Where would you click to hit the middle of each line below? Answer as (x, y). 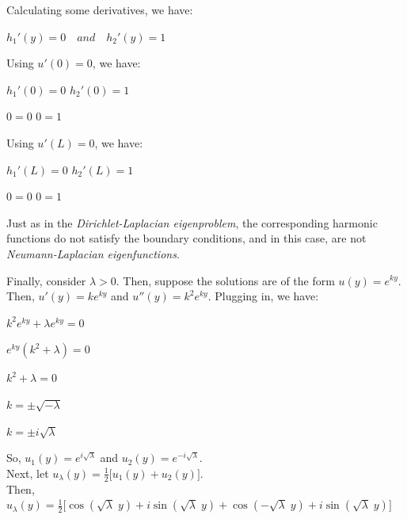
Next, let (28, 473)
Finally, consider (46, 280)
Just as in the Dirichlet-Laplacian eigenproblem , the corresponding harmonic (192, 222)
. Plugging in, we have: (263, 296)
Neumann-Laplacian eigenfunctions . (93, 253)
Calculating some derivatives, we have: (100, 10)
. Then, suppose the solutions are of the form (225, 280)
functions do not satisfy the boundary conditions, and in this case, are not (186, 238)
